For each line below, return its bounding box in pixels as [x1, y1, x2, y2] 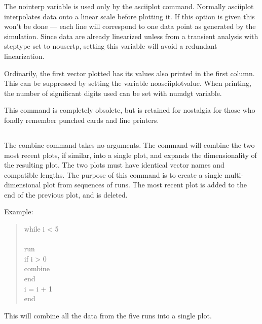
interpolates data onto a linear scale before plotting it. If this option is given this [4, 11, 255, 21]
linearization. [4, 50, 45, 61]
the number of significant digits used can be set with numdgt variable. [4, 87, 222, 98]
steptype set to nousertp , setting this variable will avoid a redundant [4, 41, 217, 51]
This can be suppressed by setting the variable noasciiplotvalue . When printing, [4, 78, 251, 88]
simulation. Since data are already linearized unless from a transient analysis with [4, 30, 258, 41]
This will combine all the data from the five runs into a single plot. [4, 310, 212, 320]
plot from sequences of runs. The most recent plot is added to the [43, 179, 247, 190]
